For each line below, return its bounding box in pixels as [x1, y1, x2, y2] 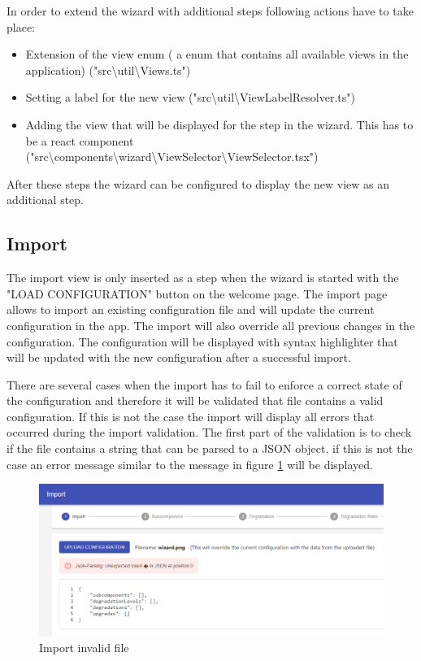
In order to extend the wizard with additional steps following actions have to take [7, 2, 414, 19]
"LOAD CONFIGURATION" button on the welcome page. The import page [7, 285, 388, 302]
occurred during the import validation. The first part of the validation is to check [7, 424, 412, 441]
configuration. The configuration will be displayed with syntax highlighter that [7, 333, 398, 350]
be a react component [25, 132, 134, 149]
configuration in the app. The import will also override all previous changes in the [7, 316, 415, 333]
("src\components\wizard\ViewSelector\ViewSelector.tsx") [25, 148, 319, 165]
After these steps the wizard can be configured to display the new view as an [7, 175, 390, 192]
